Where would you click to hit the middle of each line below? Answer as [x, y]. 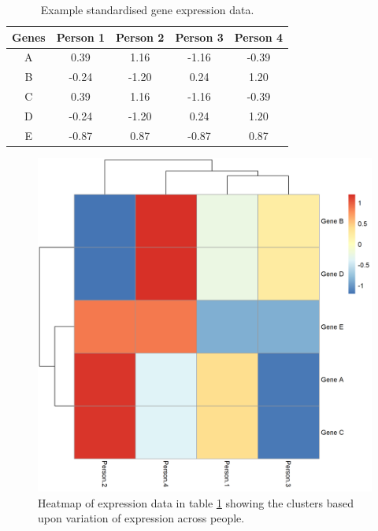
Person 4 [259, 37]
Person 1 [81, 37]
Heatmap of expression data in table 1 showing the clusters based [196, 502]
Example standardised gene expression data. [147, 9]
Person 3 [199, 37]
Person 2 [140, 37]
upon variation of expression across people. [141, 518]
